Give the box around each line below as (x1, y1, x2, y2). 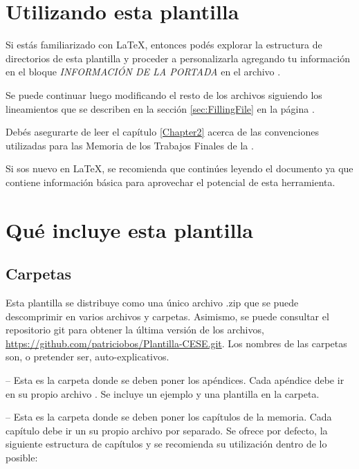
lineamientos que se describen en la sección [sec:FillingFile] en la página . (6, 101, 315, 116)
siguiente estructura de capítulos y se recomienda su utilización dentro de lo (6, 436, 327, 451)
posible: (6, 450, 38, 464)
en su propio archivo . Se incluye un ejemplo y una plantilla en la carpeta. (6, 386, 320, 401)
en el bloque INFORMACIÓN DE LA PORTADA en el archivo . (6, 64, 281, 79)
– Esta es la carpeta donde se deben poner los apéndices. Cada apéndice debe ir (6, 373, 344, 387)
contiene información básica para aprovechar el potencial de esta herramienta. (6, 174, 335, 189)
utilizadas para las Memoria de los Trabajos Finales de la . (6, 138, 254, 152)
